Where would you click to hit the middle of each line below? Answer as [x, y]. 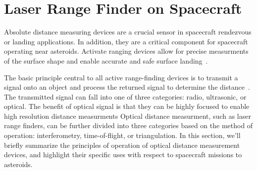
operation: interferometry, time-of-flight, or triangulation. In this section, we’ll [122, 135]
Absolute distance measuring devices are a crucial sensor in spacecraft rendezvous [128, 32]
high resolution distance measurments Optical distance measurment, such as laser [128, 116]
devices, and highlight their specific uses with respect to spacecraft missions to [123, 154]
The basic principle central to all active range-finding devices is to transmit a [121, 77]
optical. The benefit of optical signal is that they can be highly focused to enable [127, 106]
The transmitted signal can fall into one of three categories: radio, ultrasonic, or [125, 96]
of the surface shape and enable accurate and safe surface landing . [106, 60]
